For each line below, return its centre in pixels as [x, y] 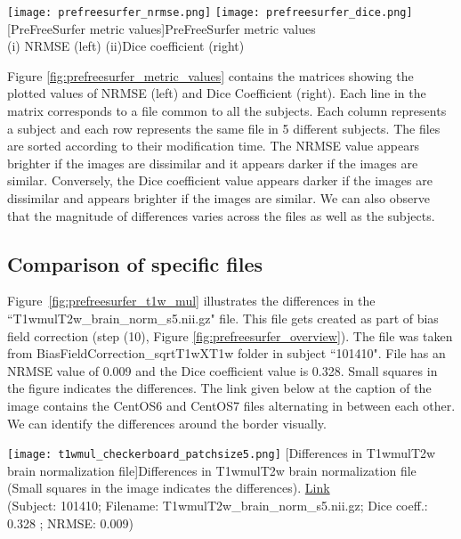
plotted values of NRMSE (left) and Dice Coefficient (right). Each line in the [217, 93]
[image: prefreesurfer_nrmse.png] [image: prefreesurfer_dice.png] [210, 12]
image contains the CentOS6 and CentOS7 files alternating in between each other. [231, 405]
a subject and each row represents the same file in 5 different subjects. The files [224, 128]
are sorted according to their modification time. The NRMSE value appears [214, 146]
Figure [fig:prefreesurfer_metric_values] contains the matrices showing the [210, 75]
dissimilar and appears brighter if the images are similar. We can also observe [218, 198]
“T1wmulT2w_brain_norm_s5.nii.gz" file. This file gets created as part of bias [223, 318]
